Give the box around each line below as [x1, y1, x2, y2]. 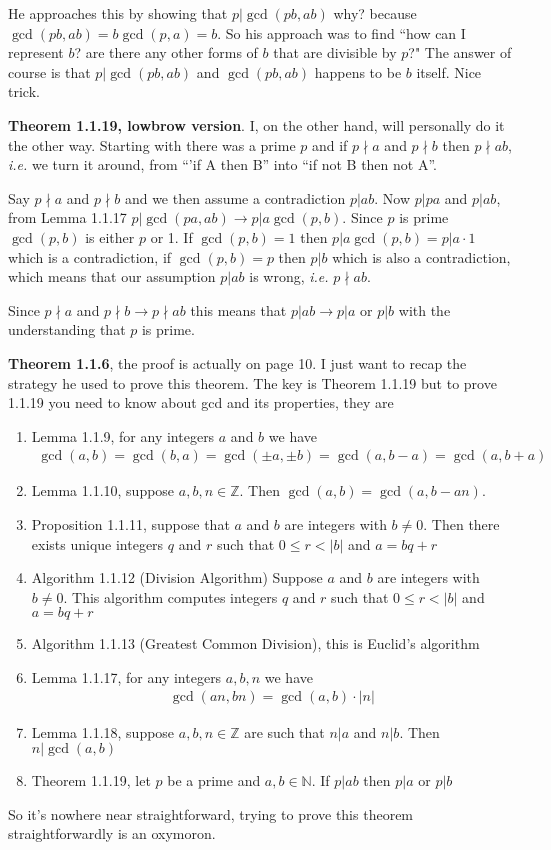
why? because [333, 3, 417, 23]
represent [8, 42, 64, 63]
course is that [8, 61, 91, 82]
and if [311, 134, 348, 155]
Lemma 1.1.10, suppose [31, 480, 175, 501]
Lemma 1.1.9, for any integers [31, 425, 215, 446]
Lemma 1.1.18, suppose [31, 721, 175, 742]
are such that [244, 721, 325, 742]
